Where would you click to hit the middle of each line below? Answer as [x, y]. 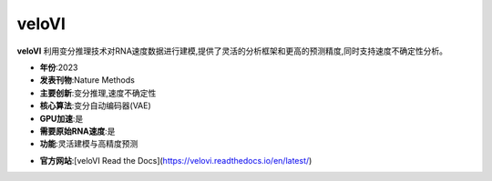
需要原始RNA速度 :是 [77, 131]
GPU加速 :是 [61, 118]
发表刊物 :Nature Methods [87, 80]
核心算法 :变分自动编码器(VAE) [96, 106]
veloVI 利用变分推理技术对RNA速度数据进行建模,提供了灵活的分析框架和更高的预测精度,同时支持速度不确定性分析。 [232, 51]
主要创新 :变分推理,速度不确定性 [98, 93]
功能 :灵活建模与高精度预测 [89, 144]
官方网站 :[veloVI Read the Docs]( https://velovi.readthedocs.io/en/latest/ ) [176, 160]
